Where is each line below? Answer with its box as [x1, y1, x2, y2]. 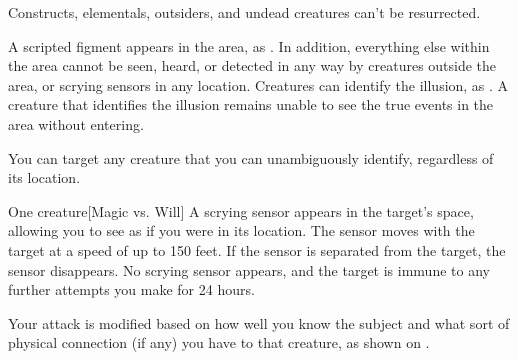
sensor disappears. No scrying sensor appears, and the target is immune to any [8, 259, 490, 280]
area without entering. [8, 113, 144, 134]
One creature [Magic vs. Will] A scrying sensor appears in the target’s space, [8, 200, 474, 221]
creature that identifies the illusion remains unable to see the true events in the [8, 94, 494, 115]
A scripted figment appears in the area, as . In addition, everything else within [8, 35, 490, 56]
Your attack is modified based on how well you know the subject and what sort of [8, 312, 510, 333]
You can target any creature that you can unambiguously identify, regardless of [8, 147, 494, 168]
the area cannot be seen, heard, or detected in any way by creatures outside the [8, 55, 497, 76]
